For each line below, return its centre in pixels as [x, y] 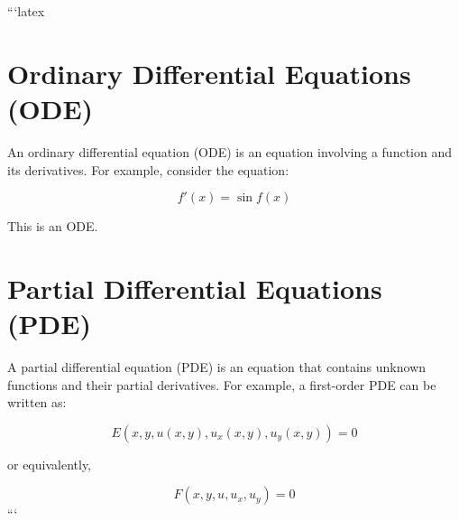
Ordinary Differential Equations [209, 73]
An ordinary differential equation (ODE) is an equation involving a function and [230, 151]
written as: [37, 402]
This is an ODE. [53, 226]
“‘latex [26, 11]
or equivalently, [50, 464]
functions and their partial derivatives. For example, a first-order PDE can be [222, 384]
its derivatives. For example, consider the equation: [148, 169]
